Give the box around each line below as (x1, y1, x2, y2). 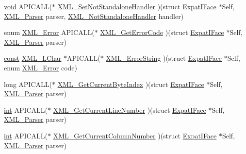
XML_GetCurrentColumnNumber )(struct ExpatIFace (53, 130, 217, 140)
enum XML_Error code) (4, 62, 78, 72)
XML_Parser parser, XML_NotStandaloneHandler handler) (4, 11, 184, 21)
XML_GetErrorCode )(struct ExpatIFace (100, 27, 224, 37)
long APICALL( (4, 79, 52, 89)
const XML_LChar (4, 53, 62, 63)
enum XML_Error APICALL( (4, 27, 95, 37)
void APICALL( (4, 1, 52, 11)
